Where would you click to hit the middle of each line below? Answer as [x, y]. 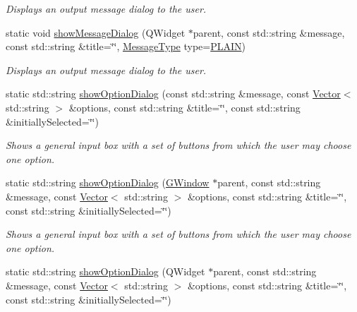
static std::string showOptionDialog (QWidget [105, 271]
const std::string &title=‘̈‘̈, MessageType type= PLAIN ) [126, 46]
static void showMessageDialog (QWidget [96, 32]
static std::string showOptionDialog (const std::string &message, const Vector [173, 94]
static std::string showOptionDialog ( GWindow [108, 182]
